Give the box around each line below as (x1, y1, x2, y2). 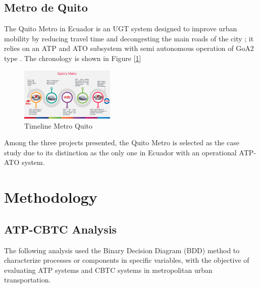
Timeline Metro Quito (24, 120, 92, 131)
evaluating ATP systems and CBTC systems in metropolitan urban (4, 264, 213, 275)
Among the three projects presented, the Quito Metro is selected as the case (4, 137, 240, 148)
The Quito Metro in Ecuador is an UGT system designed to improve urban (4, 23, 237, 34)
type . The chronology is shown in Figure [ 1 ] (4, 52, 141, 63)
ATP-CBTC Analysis (4, 221, 117, 237)
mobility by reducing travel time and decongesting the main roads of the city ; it (4, 33, 254, 43)
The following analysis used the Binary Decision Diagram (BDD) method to (4, 245, 240, 255)
